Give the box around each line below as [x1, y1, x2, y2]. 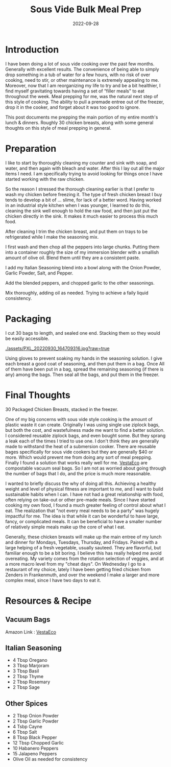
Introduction [5, 43, 59, 55]
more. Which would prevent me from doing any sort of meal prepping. [5, 454, 152, 460]
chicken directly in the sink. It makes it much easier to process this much [5, 213, 158, 219]
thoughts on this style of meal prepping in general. [5, 125, 111, 131]
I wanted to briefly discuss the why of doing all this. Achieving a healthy [5, 480, 157, 486]
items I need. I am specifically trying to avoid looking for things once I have [5, 170, 163, 177]
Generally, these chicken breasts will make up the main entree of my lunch [5, 533, 162, 540]
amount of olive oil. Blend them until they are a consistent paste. [5, 254, 140, 261]
